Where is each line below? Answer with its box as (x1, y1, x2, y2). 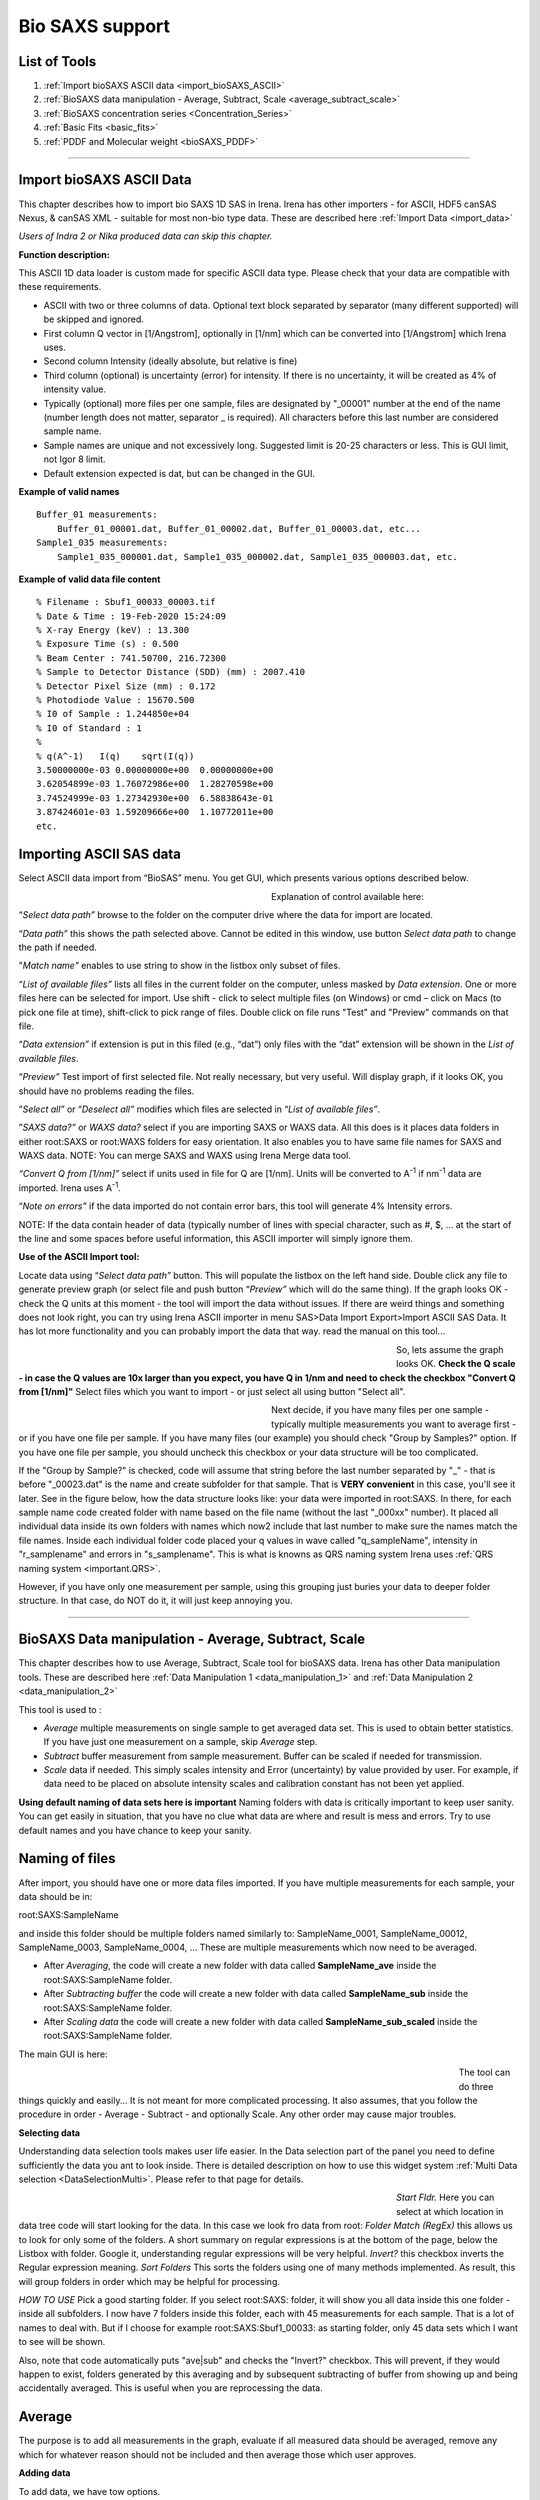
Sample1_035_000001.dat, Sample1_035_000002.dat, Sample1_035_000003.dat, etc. (56, 551, 459, 562)
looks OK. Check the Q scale (396, 1358, 516, 1370)
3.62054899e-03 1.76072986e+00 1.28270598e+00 (36, 778, 274, 790)
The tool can (458, 2066, 511, 2079)
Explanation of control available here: (271, 890, 424, 902)
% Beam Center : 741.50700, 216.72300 (36, 652, 227, 664)
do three (458, 2080, 494, 2092)
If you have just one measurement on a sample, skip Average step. (43, 1736, 318, 1748)
